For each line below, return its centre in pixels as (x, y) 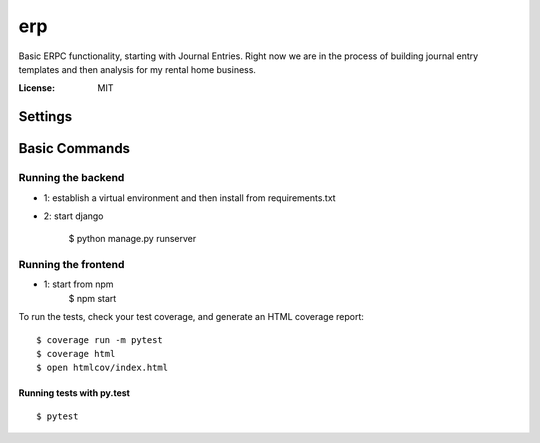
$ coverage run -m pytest (100, 339)
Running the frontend (71, 265)
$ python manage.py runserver (132, 239)
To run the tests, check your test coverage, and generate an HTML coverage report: (191, 317)
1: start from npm (78, 284)
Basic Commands (74, 148)
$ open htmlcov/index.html (102, 368)
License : (36, 88)
